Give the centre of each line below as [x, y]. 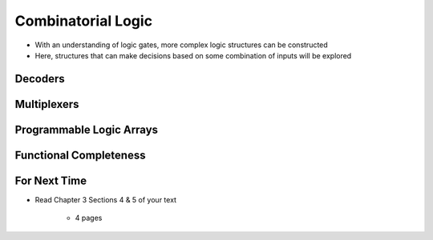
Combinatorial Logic [83, 21]
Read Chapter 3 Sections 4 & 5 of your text [105, 199]
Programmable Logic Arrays [87, 129]
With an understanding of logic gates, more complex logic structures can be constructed [181, 45]
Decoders [40, 79]
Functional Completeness [80, 155]
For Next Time [51, 180]
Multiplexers [47, 104]
